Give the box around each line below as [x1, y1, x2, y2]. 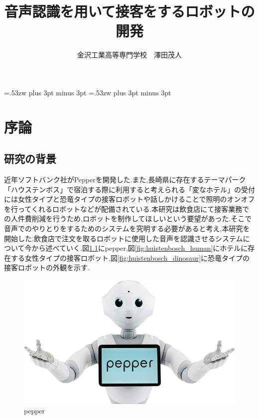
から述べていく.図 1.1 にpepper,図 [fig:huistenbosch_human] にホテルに [31, 243, 248, 253]
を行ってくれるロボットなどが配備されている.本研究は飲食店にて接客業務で [4, 203, 250, 214]
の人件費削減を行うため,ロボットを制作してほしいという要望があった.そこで [4, 213, 252, 224]
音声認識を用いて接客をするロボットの [4, 1, 255, 21]
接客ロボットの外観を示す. [4, 262, 90, 273]
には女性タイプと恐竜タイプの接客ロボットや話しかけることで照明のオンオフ [4, 194, 255, 204]
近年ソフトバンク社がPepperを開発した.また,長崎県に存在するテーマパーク [4, 174, 246, 185]
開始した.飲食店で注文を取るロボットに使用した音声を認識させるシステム [4, 233, 243, 243]
